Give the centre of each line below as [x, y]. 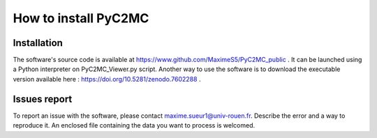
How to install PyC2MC [81, 18]
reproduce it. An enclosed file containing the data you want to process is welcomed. [134, 125]
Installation [38, 43]
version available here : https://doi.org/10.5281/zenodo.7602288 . [107, 79]
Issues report [43, 99]
